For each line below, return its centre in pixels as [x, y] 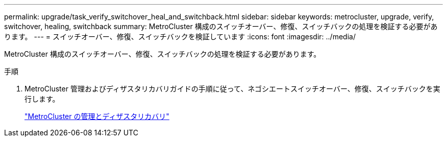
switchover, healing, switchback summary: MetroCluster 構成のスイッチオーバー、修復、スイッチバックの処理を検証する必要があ [221, 26]
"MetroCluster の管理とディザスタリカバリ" [97, 116]
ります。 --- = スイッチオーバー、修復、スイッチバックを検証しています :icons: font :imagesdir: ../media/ [180, 37]
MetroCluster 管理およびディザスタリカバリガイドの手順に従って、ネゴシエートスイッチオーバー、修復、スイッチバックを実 [232, 89]
